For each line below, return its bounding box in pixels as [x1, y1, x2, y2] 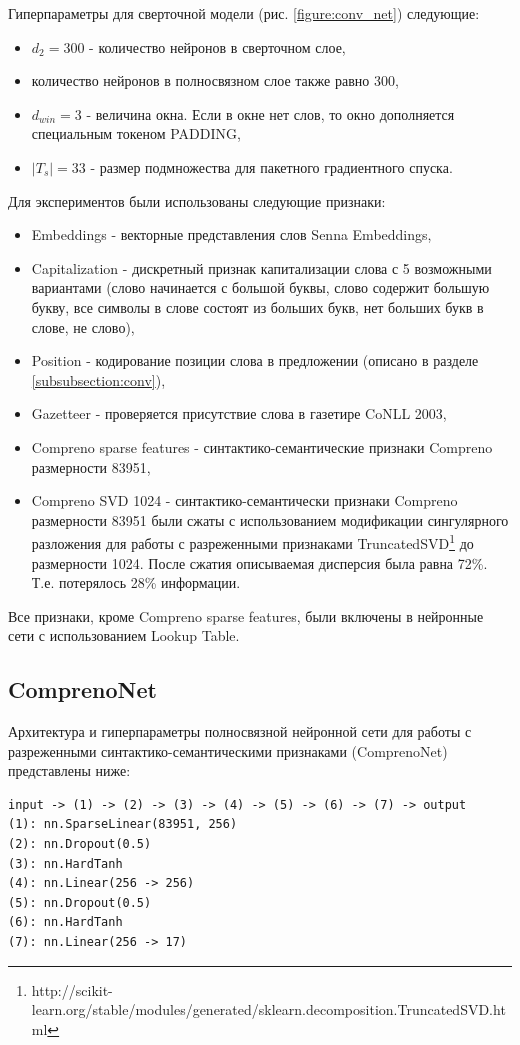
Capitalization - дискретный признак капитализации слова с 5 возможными [31, 257, 492, 278]
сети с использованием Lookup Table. [8, 625, 240, 646]
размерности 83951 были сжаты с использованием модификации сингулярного [31, 509, 509, 530]
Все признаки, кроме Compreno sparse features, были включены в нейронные [8, 605, 484, 626]
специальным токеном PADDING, [31, 123, 241, 144]
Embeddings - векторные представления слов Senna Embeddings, [31, 224, 432, 245]
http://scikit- [31, 979, 113, 1000]
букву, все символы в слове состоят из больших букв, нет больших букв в [31, 296, 484, 317]
